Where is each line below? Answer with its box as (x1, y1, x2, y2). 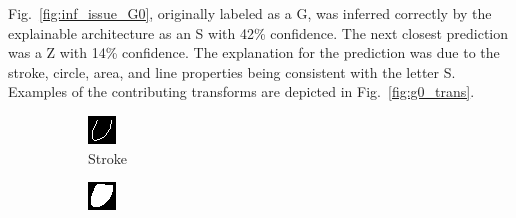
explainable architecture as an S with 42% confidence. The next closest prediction (8, 22, 509, 43)
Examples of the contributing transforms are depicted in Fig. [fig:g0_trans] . (8, 81, 475, 102)
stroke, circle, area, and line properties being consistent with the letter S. (8, 61, 456, 82)
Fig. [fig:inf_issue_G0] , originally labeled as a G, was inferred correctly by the (8, 3, 492, 23)
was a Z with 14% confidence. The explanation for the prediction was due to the (8, 42, 500, 63)
